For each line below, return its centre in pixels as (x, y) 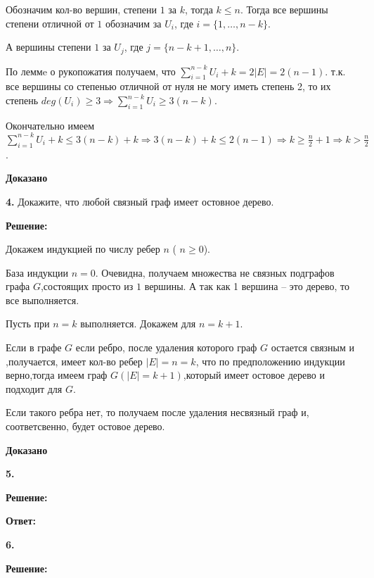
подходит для (34, 388)
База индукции (37, 272)
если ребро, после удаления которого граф (166, 347)
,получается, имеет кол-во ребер (74, 361)
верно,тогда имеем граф (57, 375)
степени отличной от (50, 23)
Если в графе (34, 347)
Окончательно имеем (50, 125)
